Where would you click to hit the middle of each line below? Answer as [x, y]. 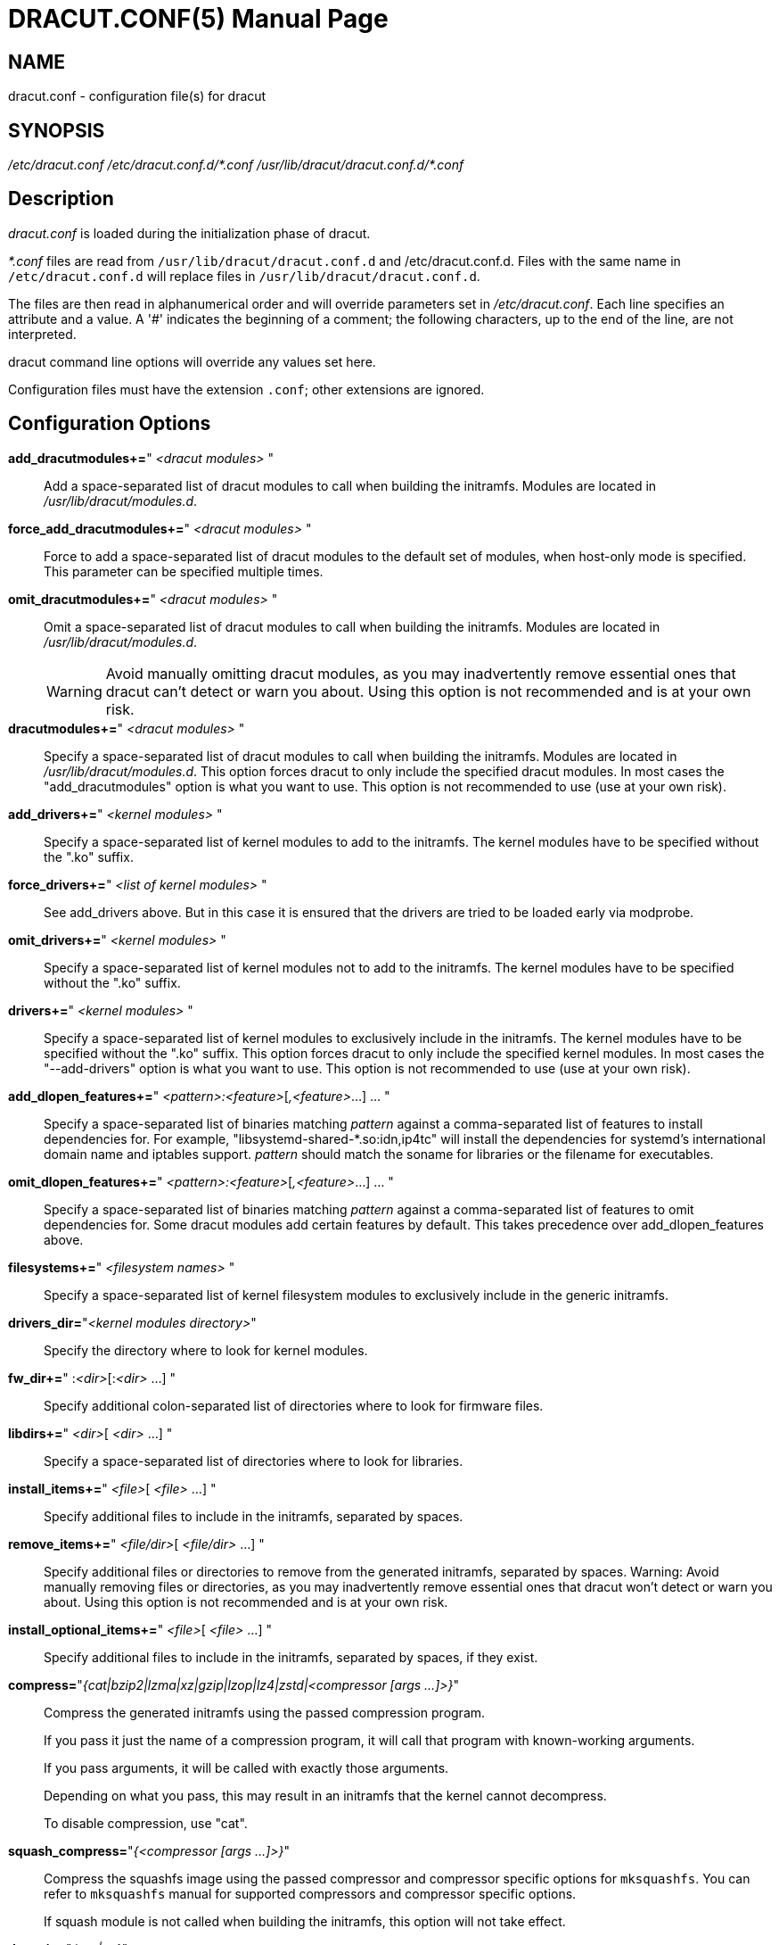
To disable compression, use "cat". [146, 1823]
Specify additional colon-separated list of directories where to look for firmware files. [294, 1405]
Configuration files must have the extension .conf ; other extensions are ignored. [246, 389]
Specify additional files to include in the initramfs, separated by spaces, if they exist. [291, 1657]
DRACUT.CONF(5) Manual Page [198, 19]
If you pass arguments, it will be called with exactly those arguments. [246, 1767]
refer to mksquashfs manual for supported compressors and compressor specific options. [310, 1893]
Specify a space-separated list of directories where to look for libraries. [254, 1461]
